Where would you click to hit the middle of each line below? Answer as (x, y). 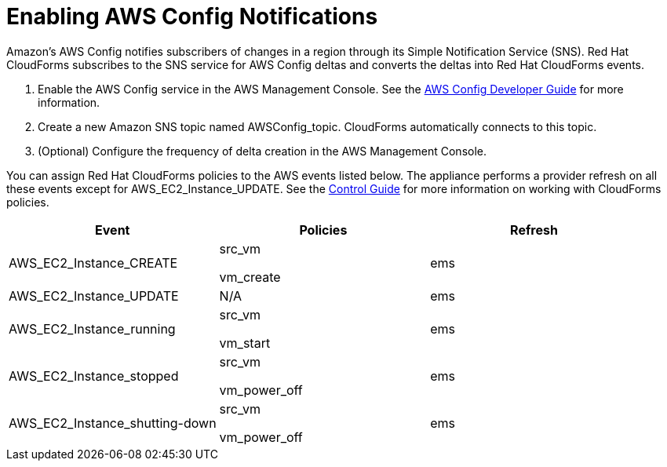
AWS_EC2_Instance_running (92, 328)
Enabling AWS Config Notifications (192, 16)
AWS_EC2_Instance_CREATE (93, 263)
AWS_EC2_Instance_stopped (94, 376)
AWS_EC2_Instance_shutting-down (113, 423)
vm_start (245, 343)
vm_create (250, 277)
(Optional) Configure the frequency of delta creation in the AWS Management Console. (262, 151)
